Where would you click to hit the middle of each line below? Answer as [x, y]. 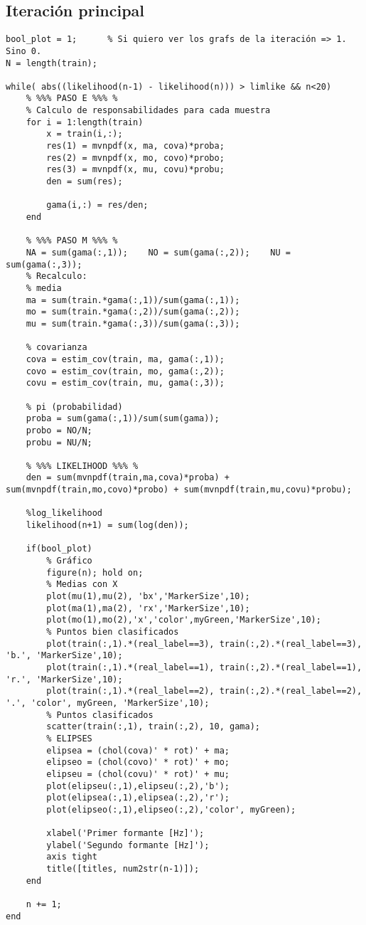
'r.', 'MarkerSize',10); [64, 679]
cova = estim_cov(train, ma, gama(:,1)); [125, 359]
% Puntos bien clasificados [113, 632]
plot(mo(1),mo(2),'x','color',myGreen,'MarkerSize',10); [184, 620]
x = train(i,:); [85, 134]
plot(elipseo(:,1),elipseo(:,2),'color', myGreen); [171, 809]
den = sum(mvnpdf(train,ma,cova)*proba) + [128, 478]
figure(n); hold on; [95, 572]
